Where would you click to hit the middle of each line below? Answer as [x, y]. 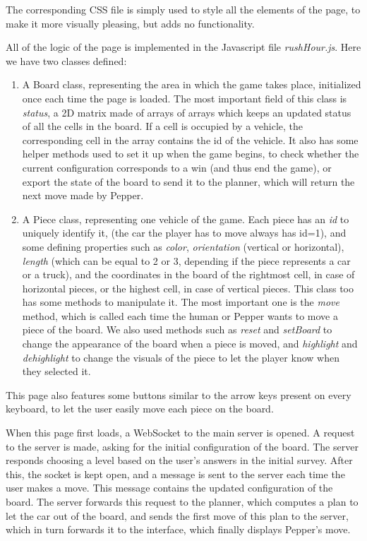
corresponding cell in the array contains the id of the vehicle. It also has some [190, 139]
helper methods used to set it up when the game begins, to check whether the [191, 154]
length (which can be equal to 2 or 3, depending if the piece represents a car [186, 260]
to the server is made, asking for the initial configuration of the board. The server [182, 446]
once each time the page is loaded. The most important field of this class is [185, 98]
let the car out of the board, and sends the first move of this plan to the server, [177, 515]
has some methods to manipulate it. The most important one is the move [181, 302]
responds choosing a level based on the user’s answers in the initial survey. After [179, 460]
